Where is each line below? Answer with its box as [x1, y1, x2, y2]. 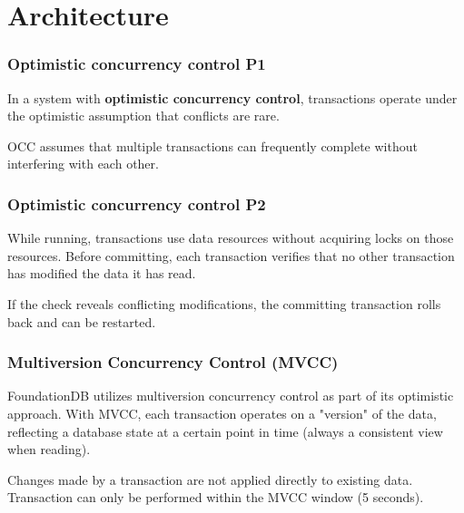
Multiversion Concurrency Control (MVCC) [7, 351, 339, 373]
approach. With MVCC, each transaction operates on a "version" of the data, [7, 403, 437, 422]
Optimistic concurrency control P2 [7, 192, 266, 215]
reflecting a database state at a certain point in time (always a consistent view [7, 421, 443, 440]
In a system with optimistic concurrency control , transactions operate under [7, 88, 458, 107]
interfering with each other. [7, 154, 159, 173]
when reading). [7, 440, 91, 459]
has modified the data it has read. [7, 264, 196, 283]
